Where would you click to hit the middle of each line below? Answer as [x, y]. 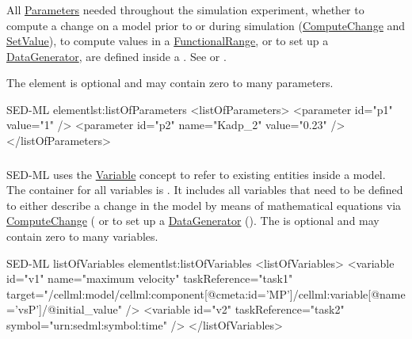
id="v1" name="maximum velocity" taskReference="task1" [150, 278]
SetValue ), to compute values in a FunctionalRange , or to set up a [168, 41]
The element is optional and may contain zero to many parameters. [170, 83]
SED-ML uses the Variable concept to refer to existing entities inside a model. [196, 174]
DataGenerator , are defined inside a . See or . [116, 56]
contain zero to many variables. [82, 236]
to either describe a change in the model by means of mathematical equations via [204, 205]
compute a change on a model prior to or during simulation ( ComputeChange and [206, 25]
